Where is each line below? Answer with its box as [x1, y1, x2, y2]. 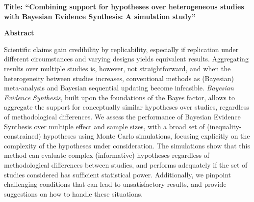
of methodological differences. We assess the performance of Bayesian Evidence [4, 111, 241, 121]
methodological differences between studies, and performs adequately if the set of [4, 159, 248, 170]
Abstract [4, 28, 34, 38]
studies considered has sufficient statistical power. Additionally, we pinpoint [4, 169, 231, 179]
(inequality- [207, 121, 242, 131]
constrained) [4, 131, 41, 141]
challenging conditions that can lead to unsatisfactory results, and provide [4, 179, 227, 189]
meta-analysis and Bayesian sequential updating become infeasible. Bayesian [4, 83, 234, 93]
